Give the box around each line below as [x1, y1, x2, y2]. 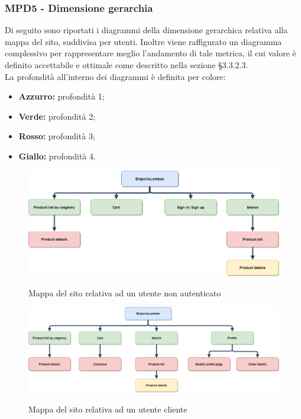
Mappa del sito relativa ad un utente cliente [28, 402, 187, 415]
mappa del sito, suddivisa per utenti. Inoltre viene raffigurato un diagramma [5, 35, 282, 47]
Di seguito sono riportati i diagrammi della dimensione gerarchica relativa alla [5, 24, 288, 36]
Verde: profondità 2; [18, 110, 96, 122]
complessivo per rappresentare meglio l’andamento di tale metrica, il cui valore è [5, 47, 296, 59]
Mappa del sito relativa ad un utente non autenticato [28, 286, 221, 299]
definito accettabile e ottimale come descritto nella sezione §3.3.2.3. [5, 59, 248, 71]
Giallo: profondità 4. [18, 149, 96, 162]
